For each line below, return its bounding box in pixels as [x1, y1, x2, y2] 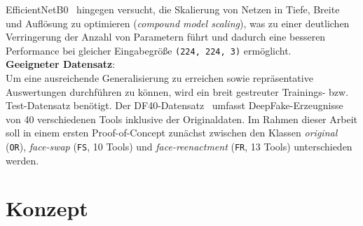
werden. [6, 153, 39, 167]
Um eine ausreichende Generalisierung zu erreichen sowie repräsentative [6, 71, 313, 85]
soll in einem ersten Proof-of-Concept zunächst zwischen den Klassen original [6, 125, 338, 140]
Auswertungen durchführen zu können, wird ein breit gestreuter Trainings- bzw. [6, 84, 349, 99]
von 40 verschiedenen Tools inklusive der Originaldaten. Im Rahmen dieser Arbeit [6, 111, 357, 126]
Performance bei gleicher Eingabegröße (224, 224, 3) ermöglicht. [6, 43, 292, 57]
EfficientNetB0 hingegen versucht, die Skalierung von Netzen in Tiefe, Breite [6, 2, 340, 16]
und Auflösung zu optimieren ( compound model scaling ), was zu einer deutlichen [6, 15, 350, 30]
